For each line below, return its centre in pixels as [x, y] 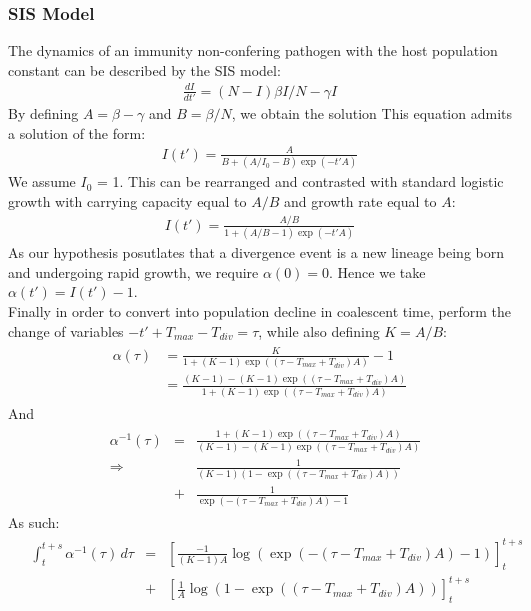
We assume [42, 181]
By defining [43, 113]
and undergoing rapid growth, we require [133, 271]
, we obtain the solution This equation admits [371, 113]
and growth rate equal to [360, 200]
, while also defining [319, 330]
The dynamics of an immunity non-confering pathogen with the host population [253, 50]
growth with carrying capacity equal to [127, 200]
